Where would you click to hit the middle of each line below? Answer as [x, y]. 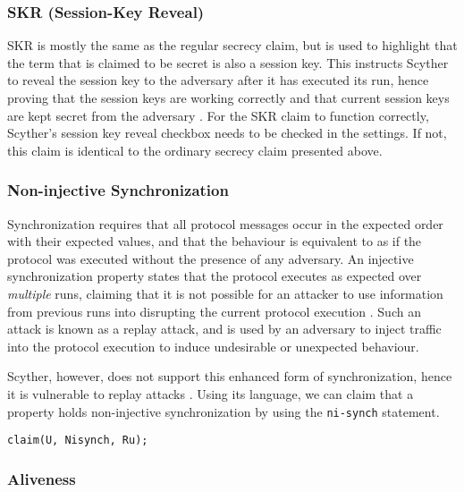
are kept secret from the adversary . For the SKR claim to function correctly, [218, 115]
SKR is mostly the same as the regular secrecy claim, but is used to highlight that [232, 45]
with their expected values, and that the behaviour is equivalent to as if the [215, 241]
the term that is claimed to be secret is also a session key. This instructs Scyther [228, 62]
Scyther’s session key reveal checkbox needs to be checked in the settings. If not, [227, 133]
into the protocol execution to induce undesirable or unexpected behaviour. [213, 346]
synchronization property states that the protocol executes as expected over [215, 276]
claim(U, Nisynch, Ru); [78, 441]
